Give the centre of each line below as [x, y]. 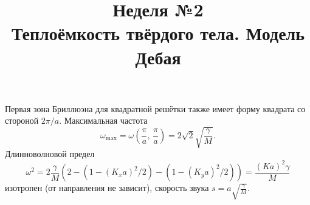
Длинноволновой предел [50, 154]
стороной [22, 120]
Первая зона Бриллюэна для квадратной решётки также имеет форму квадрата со [155, 108]
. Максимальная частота [103, 120]
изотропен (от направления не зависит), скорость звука [107, 188]
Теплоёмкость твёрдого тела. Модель [158, 33]
